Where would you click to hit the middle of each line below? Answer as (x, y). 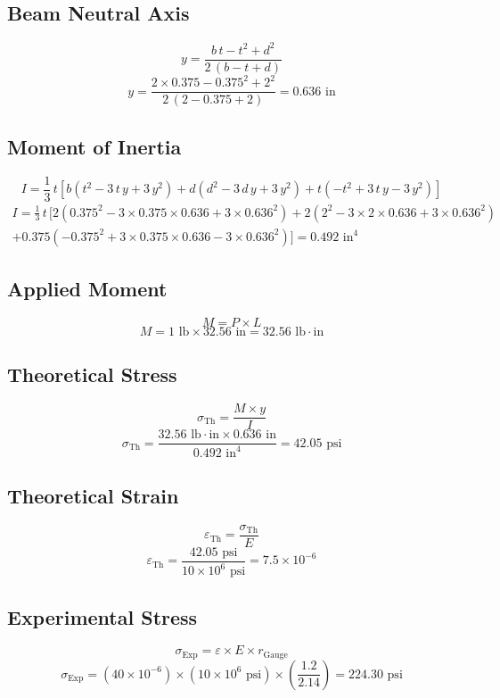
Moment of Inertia (94, 146)
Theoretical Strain (93, 495)
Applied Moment (87, 289)
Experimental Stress (102, 616)
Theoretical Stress (92, 374)
